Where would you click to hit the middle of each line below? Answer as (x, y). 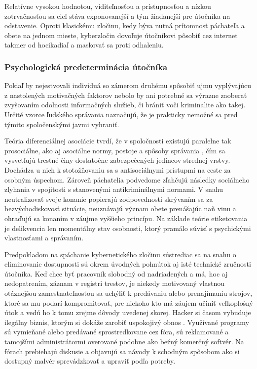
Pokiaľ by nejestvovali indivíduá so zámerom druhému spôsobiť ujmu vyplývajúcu (128, 85)
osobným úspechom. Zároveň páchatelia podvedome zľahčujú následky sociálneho (127, 179)
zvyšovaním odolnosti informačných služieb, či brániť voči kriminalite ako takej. (125, 105)
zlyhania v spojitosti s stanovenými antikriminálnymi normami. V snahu (114, 189)
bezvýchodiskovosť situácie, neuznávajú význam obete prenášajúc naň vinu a (120, 208)
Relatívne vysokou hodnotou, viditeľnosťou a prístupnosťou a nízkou (108, 6)
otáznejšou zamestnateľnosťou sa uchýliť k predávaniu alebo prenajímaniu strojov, (128, 293)
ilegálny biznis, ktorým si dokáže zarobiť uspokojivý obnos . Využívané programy (127, 322)
